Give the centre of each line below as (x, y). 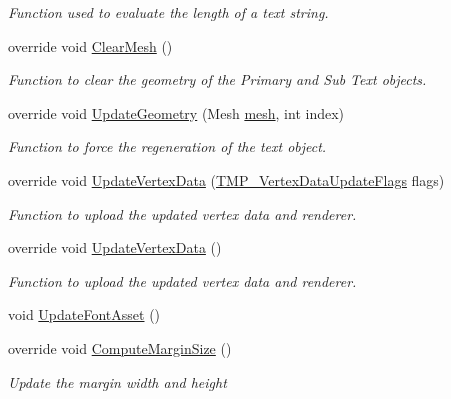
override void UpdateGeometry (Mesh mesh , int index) (176, 112)
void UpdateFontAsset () (84, 314)
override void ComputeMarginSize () (120, 347)
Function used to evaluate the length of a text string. (168, 12)
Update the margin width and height (117, 381)
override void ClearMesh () (90, 45)
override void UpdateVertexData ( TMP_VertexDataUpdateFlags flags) (226, 179)
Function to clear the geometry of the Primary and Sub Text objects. (217, 79)
